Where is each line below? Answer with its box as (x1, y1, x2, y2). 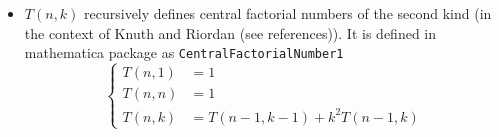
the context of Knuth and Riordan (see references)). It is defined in (24, 22, 437, 43)
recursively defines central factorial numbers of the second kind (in (84, 3, 492, 23)
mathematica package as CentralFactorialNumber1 (24, 42, 344, 63)
